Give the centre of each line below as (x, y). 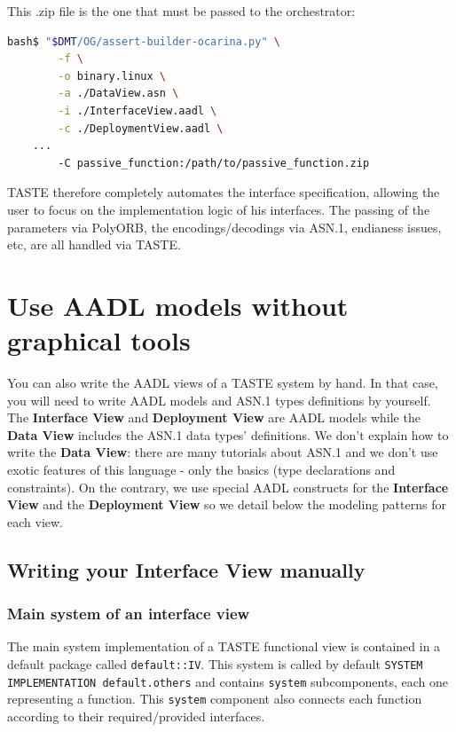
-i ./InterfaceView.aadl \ (138, 110)
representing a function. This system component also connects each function (215, 699)
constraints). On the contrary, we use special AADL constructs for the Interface (228, 487)
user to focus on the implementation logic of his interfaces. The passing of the (219, 209)
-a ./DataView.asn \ (118, 94)
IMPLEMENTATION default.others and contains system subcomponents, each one (228, 681)
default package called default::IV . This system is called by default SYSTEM (215, 663)
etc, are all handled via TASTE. (94, 244)
